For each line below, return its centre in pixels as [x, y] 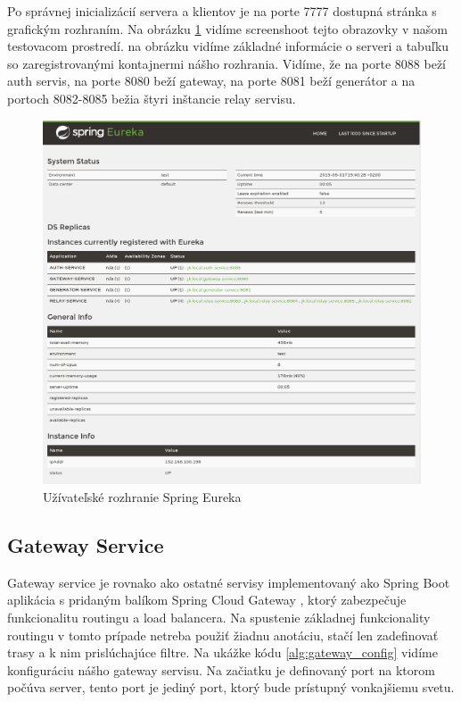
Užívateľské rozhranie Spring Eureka [142, 497]
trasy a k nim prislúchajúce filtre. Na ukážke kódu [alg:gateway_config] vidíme [222, 652]
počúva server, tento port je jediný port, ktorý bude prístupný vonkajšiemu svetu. [231, 687]
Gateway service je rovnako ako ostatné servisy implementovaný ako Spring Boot [229, 582]
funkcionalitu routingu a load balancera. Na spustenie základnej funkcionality [219, 617]
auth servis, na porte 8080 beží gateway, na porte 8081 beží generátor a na [211, 81]
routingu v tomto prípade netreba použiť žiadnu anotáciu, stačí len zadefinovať [223, 635]
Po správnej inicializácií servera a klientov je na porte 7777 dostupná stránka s [222, 11]
